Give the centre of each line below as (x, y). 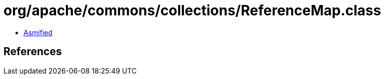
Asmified (38, 32)
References (33, 52)
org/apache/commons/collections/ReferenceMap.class (192, 10)
